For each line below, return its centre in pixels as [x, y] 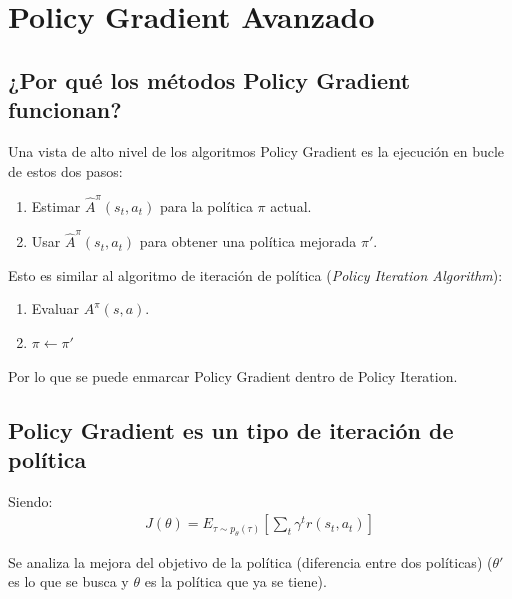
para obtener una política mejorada [248, 241]
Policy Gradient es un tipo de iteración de [231, 429]
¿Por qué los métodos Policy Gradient [209, 79]
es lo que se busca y [68, 581]
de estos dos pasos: [65, 170]
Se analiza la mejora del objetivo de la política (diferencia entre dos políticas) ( [250, 561]
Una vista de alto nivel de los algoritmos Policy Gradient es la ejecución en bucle [256, 150]
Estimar [56, 205]
